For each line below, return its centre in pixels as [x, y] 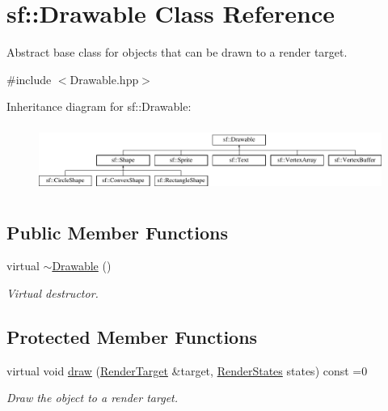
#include [29, 79]
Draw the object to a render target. [93, 398]
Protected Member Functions [132, 336]
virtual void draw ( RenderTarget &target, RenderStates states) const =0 [187, 370]
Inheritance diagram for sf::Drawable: [99, 106]
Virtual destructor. [53, 292]
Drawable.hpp [104, 79]
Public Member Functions [117, 232]
